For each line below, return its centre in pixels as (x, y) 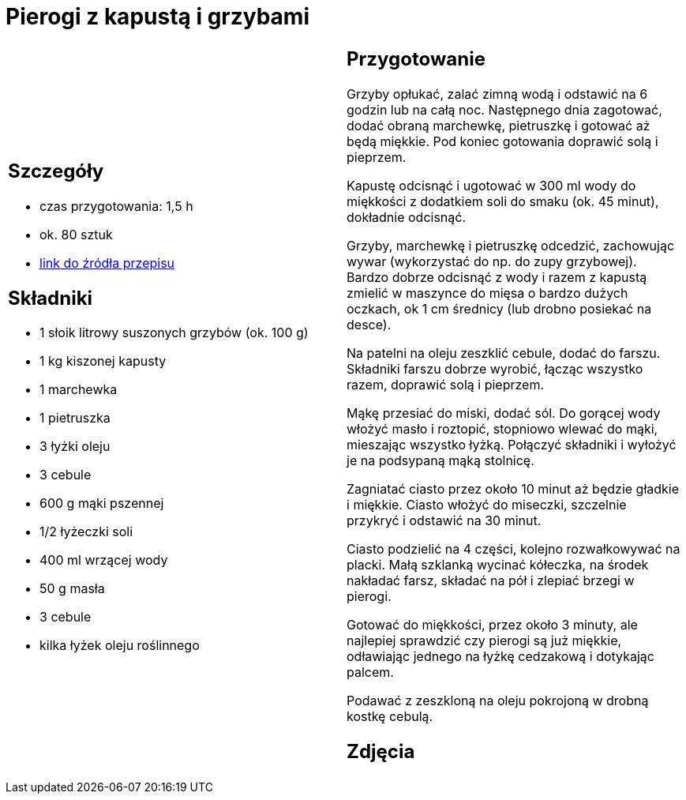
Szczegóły (56, 171)
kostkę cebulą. (390, 716)
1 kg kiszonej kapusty (103, 361)
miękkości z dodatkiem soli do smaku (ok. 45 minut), (503, 201)
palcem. (370, 672)
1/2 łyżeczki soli (86, 532)
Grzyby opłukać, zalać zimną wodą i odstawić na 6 (497, 94)
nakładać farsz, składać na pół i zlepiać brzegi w (491, 580)
